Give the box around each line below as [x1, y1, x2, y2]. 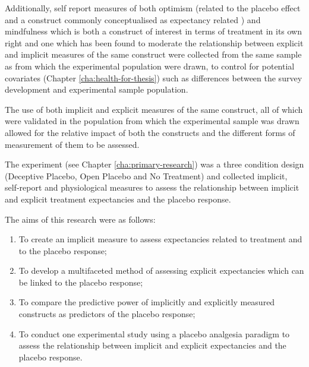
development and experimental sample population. [5, 83, 188, 96]
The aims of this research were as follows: [5, 213, 156, 225]
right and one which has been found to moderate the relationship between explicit [5, 36, 304, 49]
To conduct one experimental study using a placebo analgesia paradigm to [18, 327, 290, 340]
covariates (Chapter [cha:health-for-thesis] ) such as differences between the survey [5, 71, 302, 84]
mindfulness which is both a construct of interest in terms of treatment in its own [5, 25, 302, 37]
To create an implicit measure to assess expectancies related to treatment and [18, 233, 302, 245]
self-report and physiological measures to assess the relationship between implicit [5, 181, 299, 194]
